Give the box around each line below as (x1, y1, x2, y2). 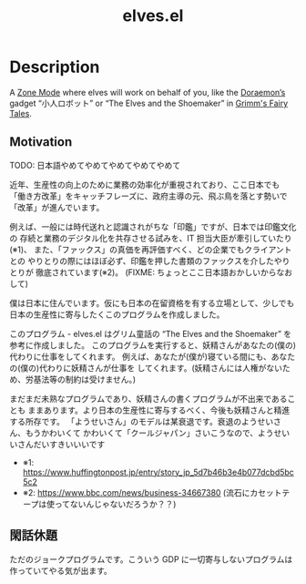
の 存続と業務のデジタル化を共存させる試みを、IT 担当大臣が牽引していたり (9, 232, 292, 243)
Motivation (9, 134, 73, 150)
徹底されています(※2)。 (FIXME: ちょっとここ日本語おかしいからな (35, 266, 285, 278)
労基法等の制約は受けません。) (25, 374, 137, 384)
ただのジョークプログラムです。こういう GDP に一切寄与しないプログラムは (9, 553, 293, 565)
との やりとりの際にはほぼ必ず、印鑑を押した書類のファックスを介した (9, 255, 275, 266)
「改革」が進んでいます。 (9, 201, 105, 212)
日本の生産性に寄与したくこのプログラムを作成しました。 (9, 309, 225, 320)
